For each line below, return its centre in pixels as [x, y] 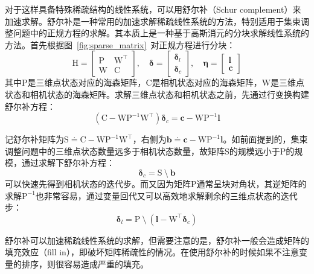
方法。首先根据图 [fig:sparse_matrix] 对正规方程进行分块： [120, 44]
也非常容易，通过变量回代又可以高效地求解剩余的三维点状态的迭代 [166, 195]
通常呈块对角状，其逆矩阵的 [252, 183]
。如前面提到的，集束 [265, 139]
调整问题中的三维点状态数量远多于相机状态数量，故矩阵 [115, 151]
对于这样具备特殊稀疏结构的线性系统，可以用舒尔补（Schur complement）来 [153, 9]
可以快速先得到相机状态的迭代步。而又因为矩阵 [98, 183]
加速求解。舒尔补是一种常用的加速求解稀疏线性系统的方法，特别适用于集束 [153, 21]
